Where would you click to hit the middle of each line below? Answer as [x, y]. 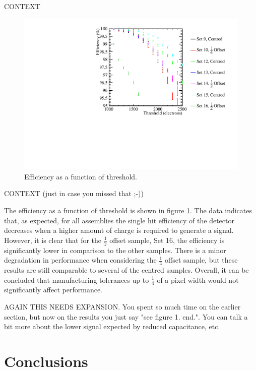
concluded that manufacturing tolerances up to [77, 280]
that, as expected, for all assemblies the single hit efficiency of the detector [119, 220]
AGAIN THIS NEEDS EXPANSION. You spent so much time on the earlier [122, 307]
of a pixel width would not [198, 280]
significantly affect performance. [53, 290]
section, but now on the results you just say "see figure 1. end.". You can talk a [126, 316]
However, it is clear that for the [53, 240]
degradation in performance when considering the [80, 260]
